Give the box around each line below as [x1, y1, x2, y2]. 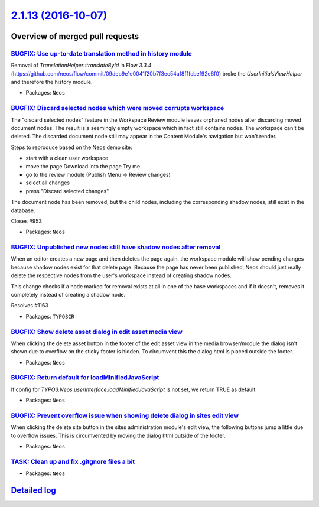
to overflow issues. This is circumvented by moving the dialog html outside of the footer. [11, 432, 226, 439]
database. [11, 207, 35, 214]
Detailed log [11, 485, 56, 496]
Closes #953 [11, 217, 43, 225]
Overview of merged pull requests [11, 31, 139, 41]
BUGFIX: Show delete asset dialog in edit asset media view [11, 327, 183, 336]
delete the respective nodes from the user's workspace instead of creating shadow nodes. [11, 272, 232, 279]
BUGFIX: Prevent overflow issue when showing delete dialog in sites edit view [11, 411, 239, 420]
